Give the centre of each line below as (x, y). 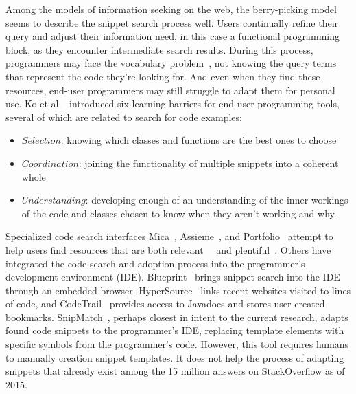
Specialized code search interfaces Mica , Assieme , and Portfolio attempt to (169, 236)
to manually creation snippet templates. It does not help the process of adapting (175, 357)
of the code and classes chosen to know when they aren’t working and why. (179, 213)
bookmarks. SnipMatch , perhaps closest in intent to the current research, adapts (177, 317)
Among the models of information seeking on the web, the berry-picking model (171, 9)
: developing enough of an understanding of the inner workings (217, 200)
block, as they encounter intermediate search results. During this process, (159, 49)
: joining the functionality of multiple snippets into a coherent (209, 163)
